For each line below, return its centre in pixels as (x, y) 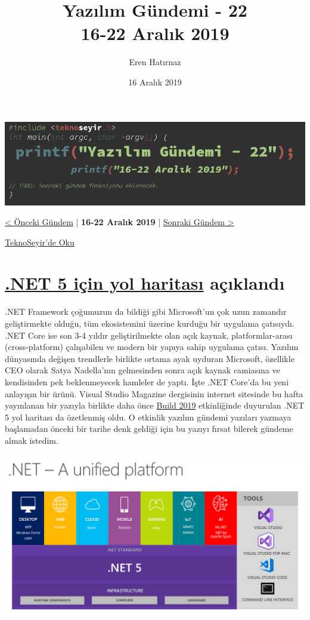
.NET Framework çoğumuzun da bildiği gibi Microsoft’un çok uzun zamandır (146, 311)
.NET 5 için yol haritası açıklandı (145, 283)
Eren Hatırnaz (155, 62)
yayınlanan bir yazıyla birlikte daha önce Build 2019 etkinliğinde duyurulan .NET (155, 405)
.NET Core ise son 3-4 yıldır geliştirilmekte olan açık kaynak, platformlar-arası (149, 335)
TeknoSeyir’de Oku (40, 242)
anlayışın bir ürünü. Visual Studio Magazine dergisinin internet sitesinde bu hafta (154, 393)
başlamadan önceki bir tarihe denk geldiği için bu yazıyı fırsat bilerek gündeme (149, 429)
